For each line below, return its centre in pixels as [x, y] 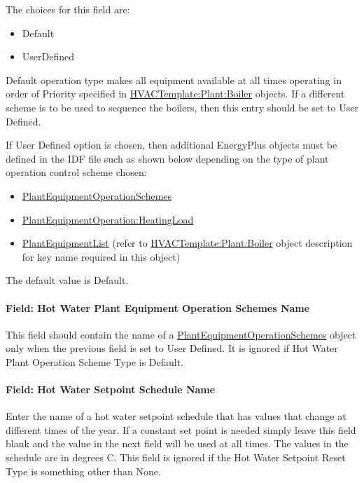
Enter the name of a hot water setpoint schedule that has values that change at [176, 416]
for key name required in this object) [101, 256]
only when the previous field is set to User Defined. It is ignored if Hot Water [172, 348]
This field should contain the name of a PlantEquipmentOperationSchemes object [181, 334]
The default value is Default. [67, 280]
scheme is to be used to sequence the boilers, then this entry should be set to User [182, 107]
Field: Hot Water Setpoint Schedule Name [111, 389]
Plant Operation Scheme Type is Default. [95, 361]
